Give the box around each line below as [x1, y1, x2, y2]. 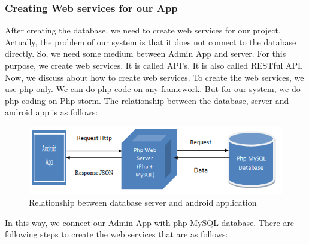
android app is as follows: [5, 106, 98, 118]
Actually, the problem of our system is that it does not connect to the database [5, 35, 296, 48]
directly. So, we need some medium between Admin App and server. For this [5, 47, 286, 60]
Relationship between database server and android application [29, 196, 257, 209]
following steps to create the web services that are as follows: [5, 228, 228, 240]
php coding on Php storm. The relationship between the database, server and [5, 94, 289, 106]
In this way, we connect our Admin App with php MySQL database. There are [5, 216, 295, 228]
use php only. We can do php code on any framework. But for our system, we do [5, 83, 301, 95]
